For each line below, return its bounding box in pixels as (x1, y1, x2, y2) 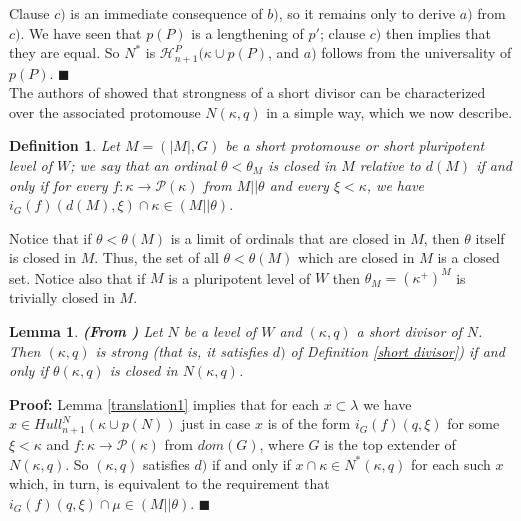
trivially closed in (9, 287, 115, 308)
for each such (410, 453, 491, 474)
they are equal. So (9, 42, 120, 63)
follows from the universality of (321, 42, 512, 63)
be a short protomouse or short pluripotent (225, 135, 485, 156)
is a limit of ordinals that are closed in (170, 227, 406, 248)
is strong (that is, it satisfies (95, 340, 268, 361)
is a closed (437, 247, 500, 268)
